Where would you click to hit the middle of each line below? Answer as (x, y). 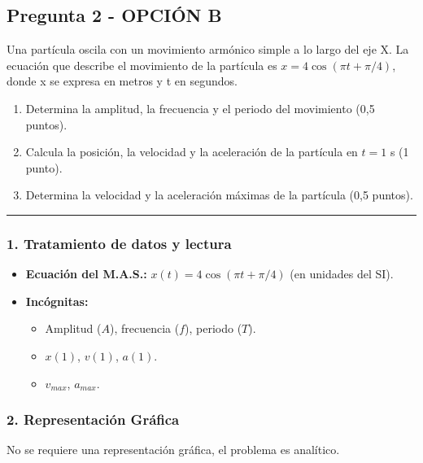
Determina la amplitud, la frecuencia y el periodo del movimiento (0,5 (200, 108)
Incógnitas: (57, 301)
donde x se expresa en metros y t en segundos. (122, 81)
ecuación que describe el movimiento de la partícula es (142, 65)
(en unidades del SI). (342, 274)
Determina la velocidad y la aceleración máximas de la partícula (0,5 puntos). (219, 195)
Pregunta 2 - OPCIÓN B (114, 15)
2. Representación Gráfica (93, 419)
